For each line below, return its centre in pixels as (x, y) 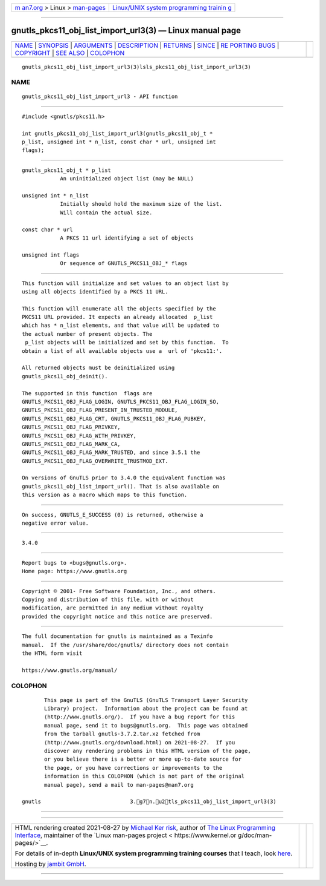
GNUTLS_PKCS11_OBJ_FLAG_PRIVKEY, (71, 427)
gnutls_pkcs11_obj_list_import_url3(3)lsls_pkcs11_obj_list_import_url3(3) (136, 67)
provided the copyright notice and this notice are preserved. (117, 616)
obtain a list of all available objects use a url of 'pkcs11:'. (122, 351)
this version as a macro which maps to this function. (105, 495)
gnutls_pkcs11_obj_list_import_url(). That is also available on (121, 486)
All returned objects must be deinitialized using (98, 368)
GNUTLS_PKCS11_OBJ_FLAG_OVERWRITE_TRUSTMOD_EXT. (95, 461)
